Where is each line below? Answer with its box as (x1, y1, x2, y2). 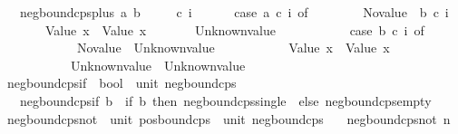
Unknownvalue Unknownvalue (70, 55, 246, 74)
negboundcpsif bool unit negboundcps (6, 73, 237, 92)
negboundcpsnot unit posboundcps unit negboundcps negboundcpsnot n (6, 109, 451, 128)
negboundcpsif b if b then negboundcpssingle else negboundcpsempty (19, 91, 432, 110)
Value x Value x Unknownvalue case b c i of (44, 20, 424, 39)
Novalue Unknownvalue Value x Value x (76, 38, 390, 57)
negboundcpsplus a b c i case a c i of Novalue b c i (19, 3, 449, 21)
